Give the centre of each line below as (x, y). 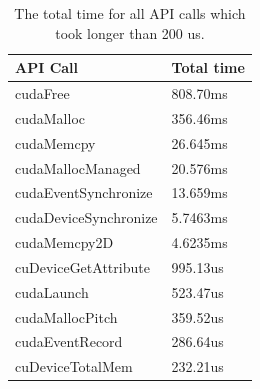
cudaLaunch (52, 291)
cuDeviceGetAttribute (82, 266)
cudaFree (42, 93)
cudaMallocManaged (78, 167)
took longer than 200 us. (130, 32)
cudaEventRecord (69, 341)
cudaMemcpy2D (64, 242)
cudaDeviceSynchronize (86, 217)
